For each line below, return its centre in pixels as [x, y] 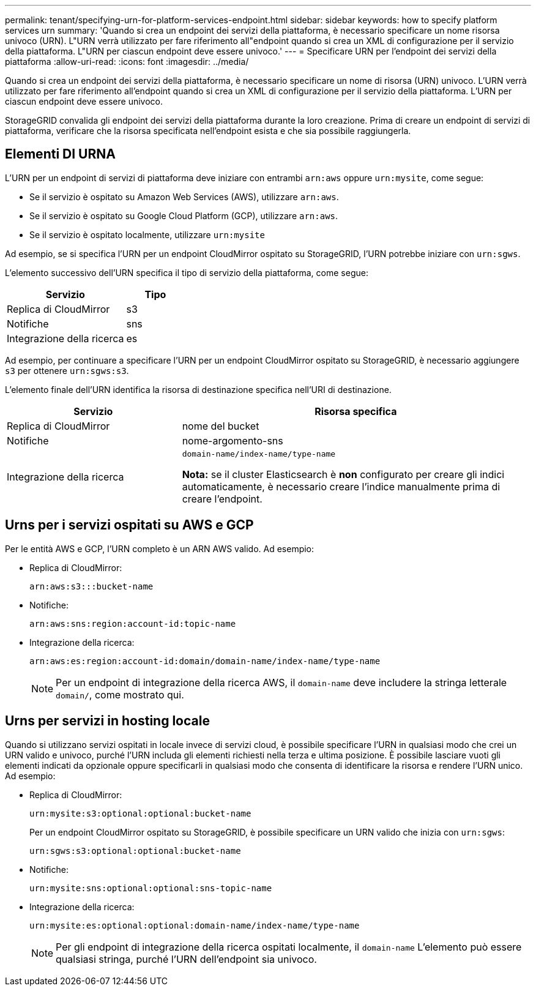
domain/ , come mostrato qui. [120, 694]
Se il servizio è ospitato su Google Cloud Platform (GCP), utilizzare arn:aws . [184, 215]
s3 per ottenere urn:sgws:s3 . [67, 370]
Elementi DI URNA [60, 154]
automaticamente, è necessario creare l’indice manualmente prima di [341, 486]
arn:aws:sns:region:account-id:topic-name [133, 623]
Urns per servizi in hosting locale [107, 721]
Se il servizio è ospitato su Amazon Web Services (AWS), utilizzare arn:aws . [184, 196]
